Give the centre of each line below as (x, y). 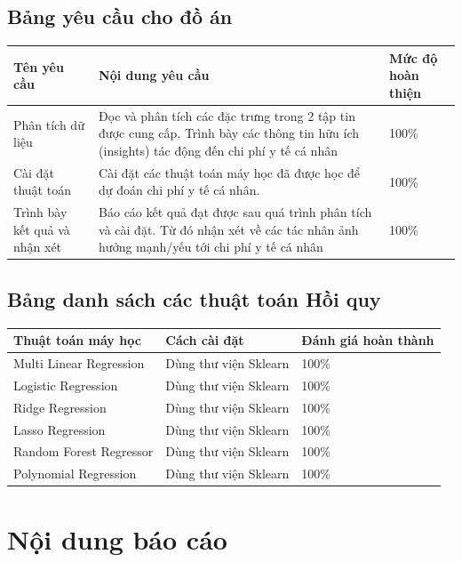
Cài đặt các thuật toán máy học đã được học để (230, 172)
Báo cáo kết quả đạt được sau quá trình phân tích (235, 212)
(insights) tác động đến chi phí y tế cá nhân (218, 150)
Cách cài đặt (205, 340)
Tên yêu (39, 66)
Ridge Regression (60, 407)
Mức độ (414, 57)
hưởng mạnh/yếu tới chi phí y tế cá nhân (211, 247)
